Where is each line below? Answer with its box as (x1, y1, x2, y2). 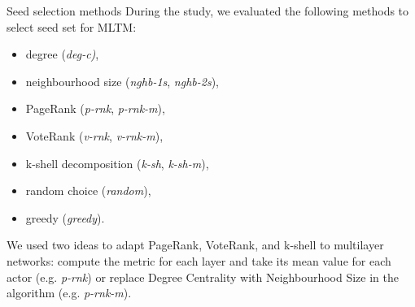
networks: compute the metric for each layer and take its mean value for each (7, 252, 391, 269)
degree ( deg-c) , (25, 45, 99, 63)
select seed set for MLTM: (7, 18, 137, 35)
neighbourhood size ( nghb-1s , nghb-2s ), (25, 72, 219, 89)
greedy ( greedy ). (25, 209, 105, 226)
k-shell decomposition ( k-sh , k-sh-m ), (25, 154, 209, 171)
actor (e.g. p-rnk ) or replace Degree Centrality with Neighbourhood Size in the (7, 268, 399, 285)
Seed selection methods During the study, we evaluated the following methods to (7, 2, 409, 19)
